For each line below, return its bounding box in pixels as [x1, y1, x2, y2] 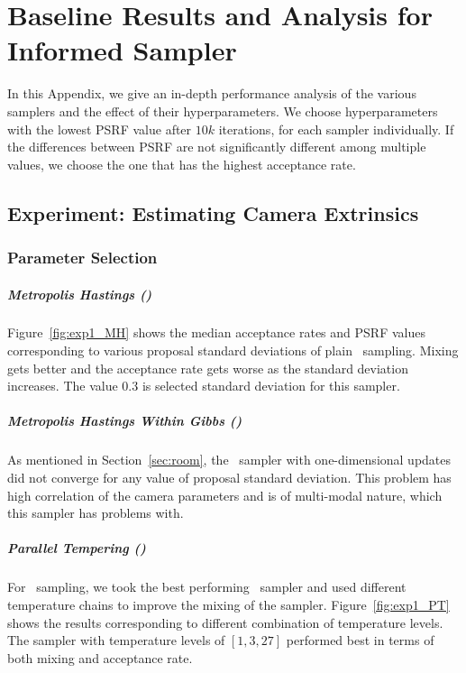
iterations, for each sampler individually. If [218, 119, 454, 138]
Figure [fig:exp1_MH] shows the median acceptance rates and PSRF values [7, 323, 425, 342]
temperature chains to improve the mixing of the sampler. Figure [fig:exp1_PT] [7, 595, 450, 613]
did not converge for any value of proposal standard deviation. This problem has [7, 468, 452, 486]
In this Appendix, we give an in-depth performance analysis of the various [7, 84, 416, 103]
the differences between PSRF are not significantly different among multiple [7, 137, 426, 156]
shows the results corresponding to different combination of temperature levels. [7, 613, 443, 632]
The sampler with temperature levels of [7, 631, 225, 650]
